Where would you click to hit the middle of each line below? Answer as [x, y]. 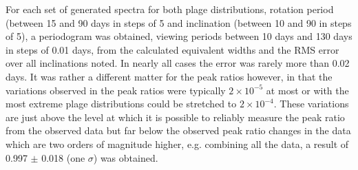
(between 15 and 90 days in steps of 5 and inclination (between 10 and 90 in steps [179, 22]
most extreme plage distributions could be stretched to [121, 104]
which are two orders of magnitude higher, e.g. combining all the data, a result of [177, 144]
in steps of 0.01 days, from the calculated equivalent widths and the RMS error [172, 49]
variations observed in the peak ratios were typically [116, 90]
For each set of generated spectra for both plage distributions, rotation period [170, 9]
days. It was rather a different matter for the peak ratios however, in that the [169, 76]
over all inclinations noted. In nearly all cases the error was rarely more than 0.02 [178, 63]
